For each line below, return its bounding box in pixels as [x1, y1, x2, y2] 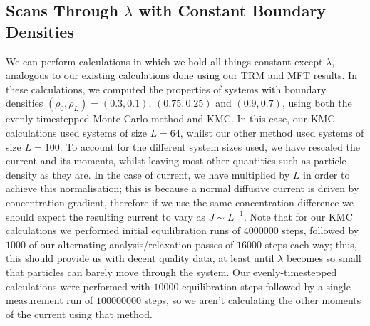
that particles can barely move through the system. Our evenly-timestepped [6, 264, 337, 279]
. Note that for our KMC [243, 209, 353, 224]
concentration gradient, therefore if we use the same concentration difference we [6, 194, 354, 209]
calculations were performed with [6, 278, 150, 293]
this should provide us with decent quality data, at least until [6, 251, 274, 265]
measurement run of [6, 293, 93, 307]
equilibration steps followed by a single [182, 278, 351, 293]
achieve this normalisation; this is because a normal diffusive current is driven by [6, 181, 359, 196]
